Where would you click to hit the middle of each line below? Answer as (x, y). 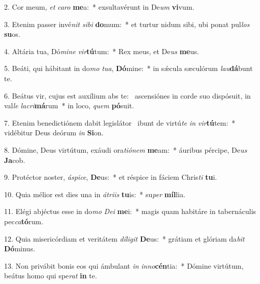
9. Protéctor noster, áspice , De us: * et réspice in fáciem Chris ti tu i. (111, 177)
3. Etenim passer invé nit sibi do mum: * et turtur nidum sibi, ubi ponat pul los (127, 24)
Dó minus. (20, 249)
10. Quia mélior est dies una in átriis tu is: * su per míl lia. (95, 194)
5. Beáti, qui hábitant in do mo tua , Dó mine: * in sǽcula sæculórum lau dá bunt (128, 68)
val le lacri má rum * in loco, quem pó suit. (69, 105)
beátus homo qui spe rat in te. (51, 276)
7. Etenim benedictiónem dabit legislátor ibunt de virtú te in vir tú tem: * (120, 122)
